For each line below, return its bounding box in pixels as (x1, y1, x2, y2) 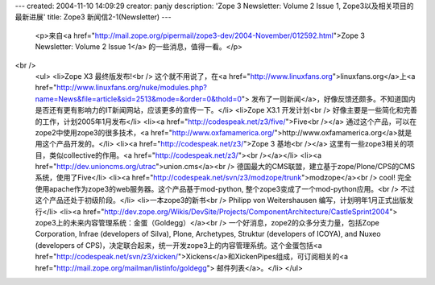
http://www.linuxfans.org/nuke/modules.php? (56, 83, 207, 93)
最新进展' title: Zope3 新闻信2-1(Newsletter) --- (14, 12, 172, 22)
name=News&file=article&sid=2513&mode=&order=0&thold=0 (35, 93, 242, 104)
